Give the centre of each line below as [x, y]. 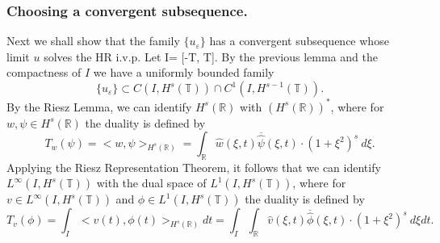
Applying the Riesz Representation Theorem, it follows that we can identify [194, 167]
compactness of [44, 72]
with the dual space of [151, 183]
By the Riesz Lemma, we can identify [99, 106]
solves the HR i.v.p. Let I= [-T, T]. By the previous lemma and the [211, 56]
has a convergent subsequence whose [299, 41]
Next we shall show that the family [93, 41]
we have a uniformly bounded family [184, 72]
